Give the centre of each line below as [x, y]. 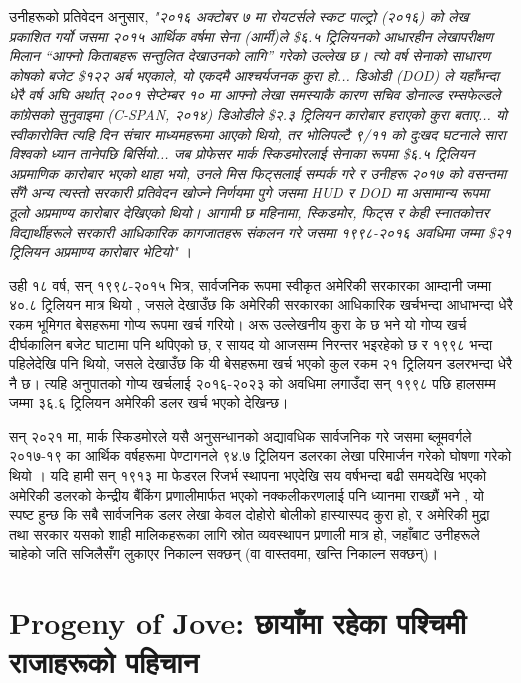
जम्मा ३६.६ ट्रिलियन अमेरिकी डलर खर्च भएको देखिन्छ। [149, 402]
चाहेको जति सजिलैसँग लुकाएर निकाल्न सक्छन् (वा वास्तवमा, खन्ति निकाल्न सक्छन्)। [224, 553]
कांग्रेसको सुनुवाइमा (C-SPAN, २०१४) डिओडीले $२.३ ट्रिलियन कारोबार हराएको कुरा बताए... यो [258, 113]
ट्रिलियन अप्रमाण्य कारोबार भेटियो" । [101, 251]
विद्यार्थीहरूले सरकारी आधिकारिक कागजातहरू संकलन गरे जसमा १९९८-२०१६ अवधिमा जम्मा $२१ [260, 231]
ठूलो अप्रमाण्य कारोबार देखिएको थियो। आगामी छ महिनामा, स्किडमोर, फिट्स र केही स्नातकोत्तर [249, 211]
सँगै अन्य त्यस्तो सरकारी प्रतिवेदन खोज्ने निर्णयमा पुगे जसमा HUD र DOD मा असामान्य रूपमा [249, 192]
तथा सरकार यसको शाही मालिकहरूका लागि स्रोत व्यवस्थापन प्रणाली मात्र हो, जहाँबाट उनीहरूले [244, 533]
